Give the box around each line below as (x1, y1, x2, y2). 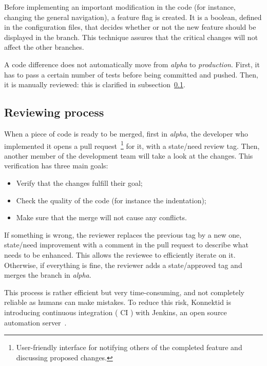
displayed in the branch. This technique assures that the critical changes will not (4, 31, 258, 42)
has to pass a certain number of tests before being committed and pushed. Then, (4, 69, 258, 80)
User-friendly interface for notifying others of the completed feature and (16, 342, 242, 353)
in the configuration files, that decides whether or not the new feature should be (4, 22, 256, 32)
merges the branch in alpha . (4, 269, 91, 280)
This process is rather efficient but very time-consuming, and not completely (4, 286, 244, 297)
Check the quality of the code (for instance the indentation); (16, 195, 206, 205)
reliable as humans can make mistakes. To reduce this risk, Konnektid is (4, 297, 232, 307)
